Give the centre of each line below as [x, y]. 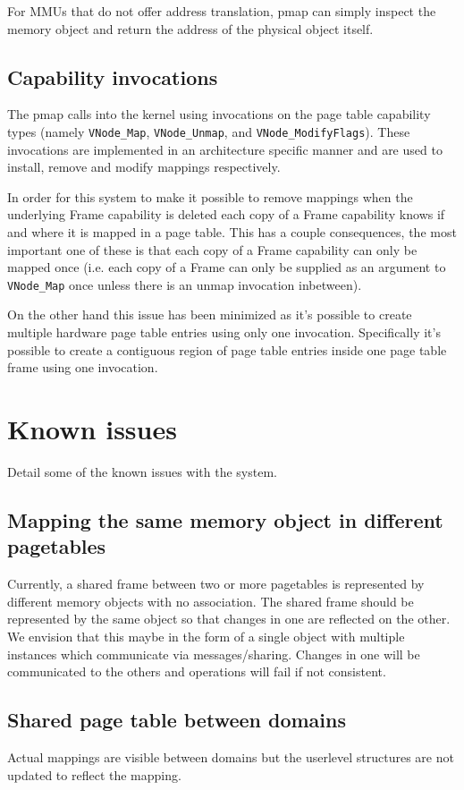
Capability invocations [113, 76]
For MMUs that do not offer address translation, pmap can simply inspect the [222, 11]
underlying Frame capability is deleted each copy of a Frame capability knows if [226, 214]
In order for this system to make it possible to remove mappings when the [210, 196]
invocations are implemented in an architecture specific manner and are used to [225, 149]
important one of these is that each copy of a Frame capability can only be [212, 249]
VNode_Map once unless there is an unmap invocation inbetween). [185, 284]
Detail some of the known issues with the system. [142, 471]
